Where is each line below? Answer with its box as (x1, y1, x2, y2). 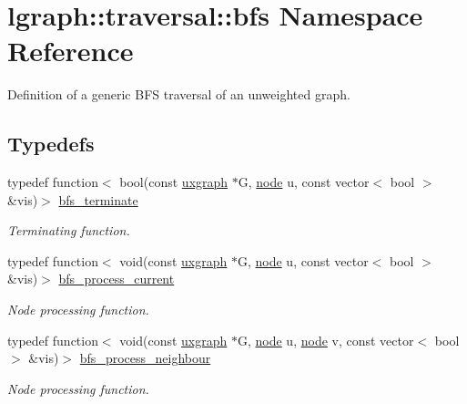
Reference (7, 32, 134, 69)
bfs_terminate (58, 190, 138, 209)
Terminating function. (7, 221, 130, 240)
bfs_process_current (58, 269, 175, 288)
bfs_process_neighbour (79, 348, 211, 368)
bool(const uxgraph (119, 172, 228, 192)
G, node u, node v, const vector (237, 330, 414, 349)
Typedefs (7, 129, 95, 158)
